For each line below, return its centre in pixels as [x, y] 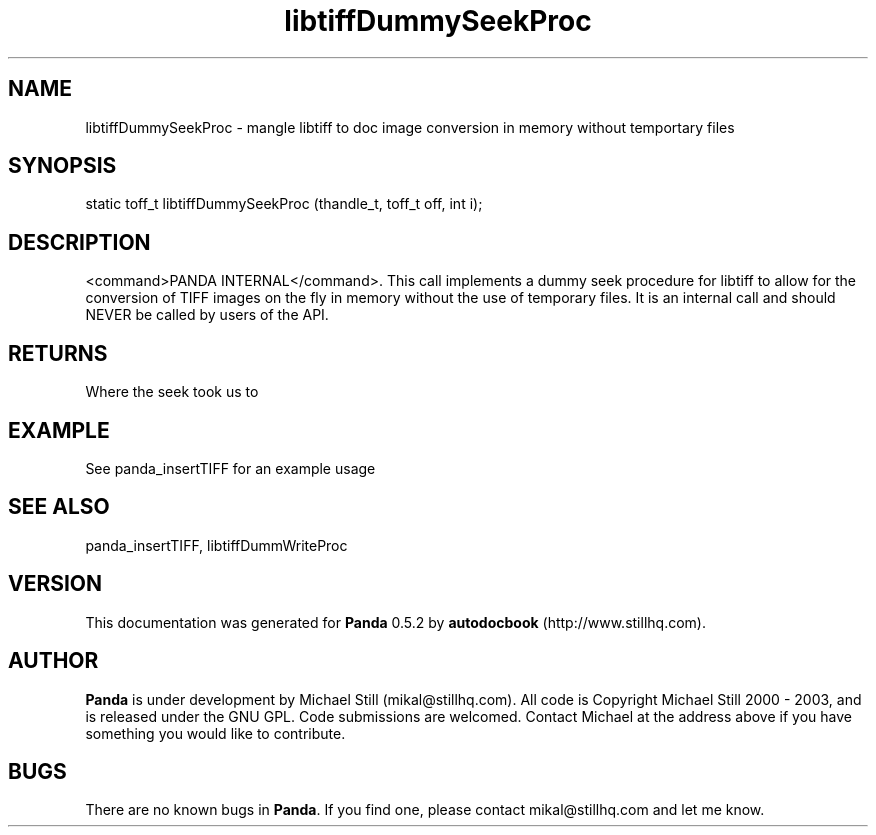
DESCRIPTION [79, 242]
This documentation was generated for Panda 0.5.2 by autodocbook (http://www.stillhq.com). [395, 622]
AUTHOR [53, 661]
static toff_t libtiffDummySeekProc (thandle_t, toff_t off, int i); [284, 204]
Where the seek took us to [172, 392]
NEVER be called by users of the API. [207, 315]
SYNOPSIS [62, 166]
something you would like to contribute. [215, 733]
